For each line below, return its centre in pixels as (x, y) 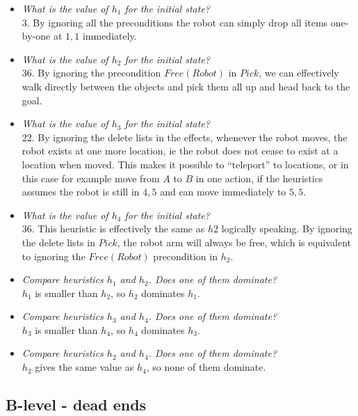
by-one (36, 36)
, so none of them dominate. (206, 367)
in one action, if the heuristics (259, 178)
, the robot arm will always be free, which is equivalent (234, 242)
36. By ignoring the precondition (91, 73)
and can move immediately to (223, 192)
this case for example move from (91, 178)
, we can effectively (299, 73)
